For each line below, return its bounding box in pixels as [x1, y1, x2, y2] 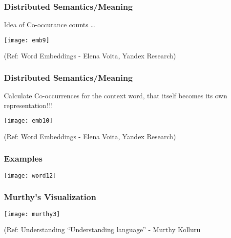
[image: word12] [4, 172, 57, 179]
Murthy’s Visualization [4, 190, 96, 202]
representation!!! [4, 100, 52, 110]
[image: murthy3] [4, 210, 60, 218]
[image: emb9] [4, 37, 50, 44]
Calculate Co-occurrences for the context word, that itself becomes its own [4, 91, 227, 101]
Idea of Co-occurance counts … [4, 19, 95, 30]
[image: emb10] [4, 117, 53, 125]
